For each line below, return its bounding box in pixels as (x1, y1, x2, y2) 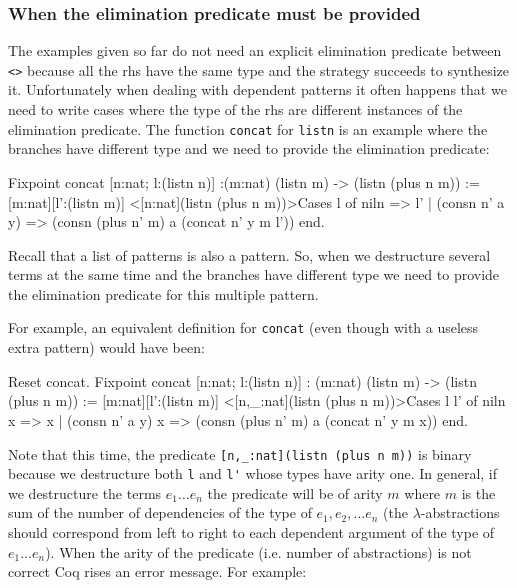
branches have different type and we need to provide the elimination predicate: (8, 138, 490, 159)
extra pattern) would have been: (8, 337, 205, 358)
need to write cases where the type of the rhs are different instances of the (8, 99, 463, 120)
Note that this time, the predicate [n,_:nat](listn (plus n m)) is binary (8, 443, 472, 464)
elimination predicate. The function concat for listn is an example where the (8, 118, 488, 139)
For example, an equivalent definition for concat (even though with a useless (8, 317, 479, 338)
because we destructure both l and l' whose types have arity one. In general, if (8, 463, 498, 484)
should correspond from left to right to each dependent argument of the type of (8, 522, 495, 542)
